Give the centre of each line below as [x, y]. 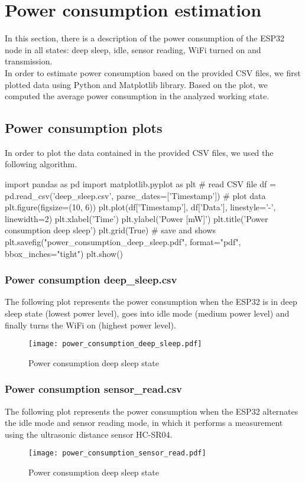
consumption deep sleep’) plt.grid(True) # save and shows [111, 230]
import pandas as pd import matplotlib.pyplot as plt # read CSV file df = [140, 184]
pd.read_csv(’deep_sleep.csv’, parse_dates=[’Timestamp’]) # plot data [135, 195]
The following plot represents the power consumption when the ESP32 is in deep [151, 302]
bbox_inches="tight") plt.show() [64, 253]
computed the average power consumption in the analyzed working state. [137, 96]
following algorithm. [41, 164]
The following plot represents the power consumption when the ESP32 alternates [152, 411]
